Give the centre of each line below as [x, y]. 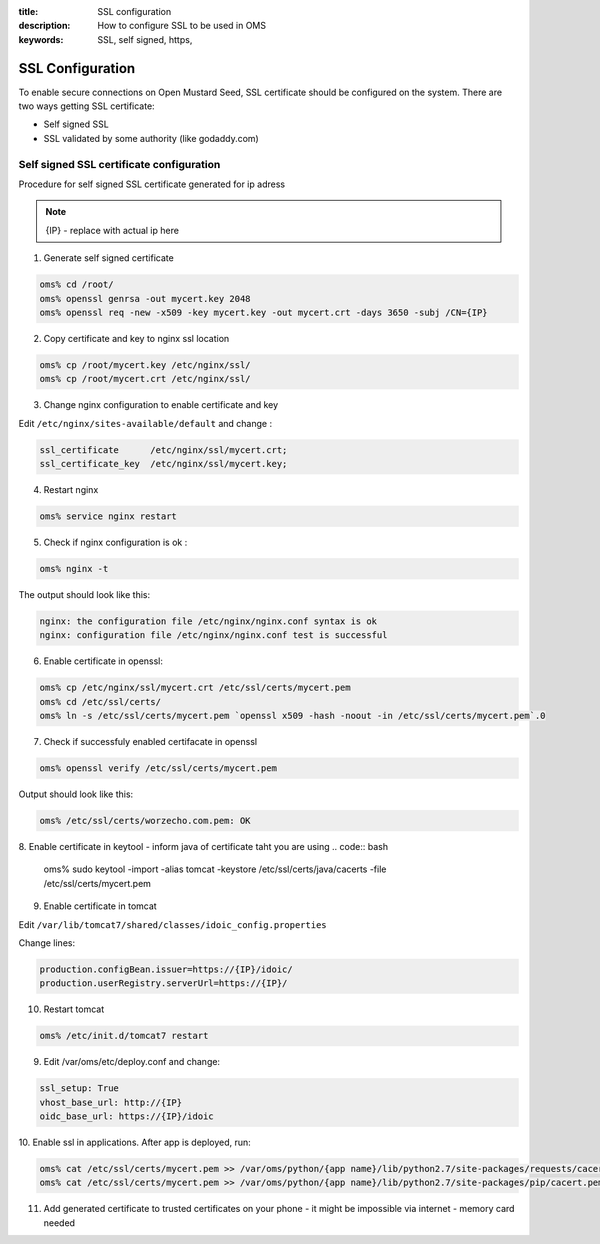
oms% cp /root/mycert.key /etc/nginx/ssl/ [145, 364]
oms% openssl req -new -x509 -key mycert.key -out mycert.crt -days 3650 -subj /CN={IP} [264, 312]
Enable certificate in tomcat [100, 906]
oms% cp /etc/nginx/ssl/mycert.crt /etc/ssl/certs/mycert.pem [195, 688]
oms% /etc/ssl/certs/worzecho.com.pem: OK [145, 821]
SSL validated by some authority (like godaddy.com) [151, 138]
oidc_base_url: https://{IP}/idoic [126, 1116]
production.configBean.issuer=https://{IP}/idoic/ [166, 969]
